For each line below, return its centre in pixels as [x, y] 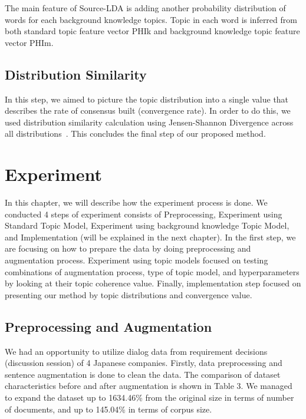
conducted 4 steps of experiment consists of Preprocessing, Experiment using [144, 214]
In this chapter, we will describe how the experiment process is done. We [136, 202]
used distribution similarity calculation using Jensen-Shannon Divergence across [149, 122]
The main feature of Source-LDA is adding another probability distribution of [145, 8]
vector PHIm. [29, 42]
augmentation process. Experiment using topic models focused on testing [136, 260]
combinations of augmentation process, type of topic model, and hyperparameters [152, 271]
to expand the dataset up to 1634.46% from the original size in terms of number [149, 397]
